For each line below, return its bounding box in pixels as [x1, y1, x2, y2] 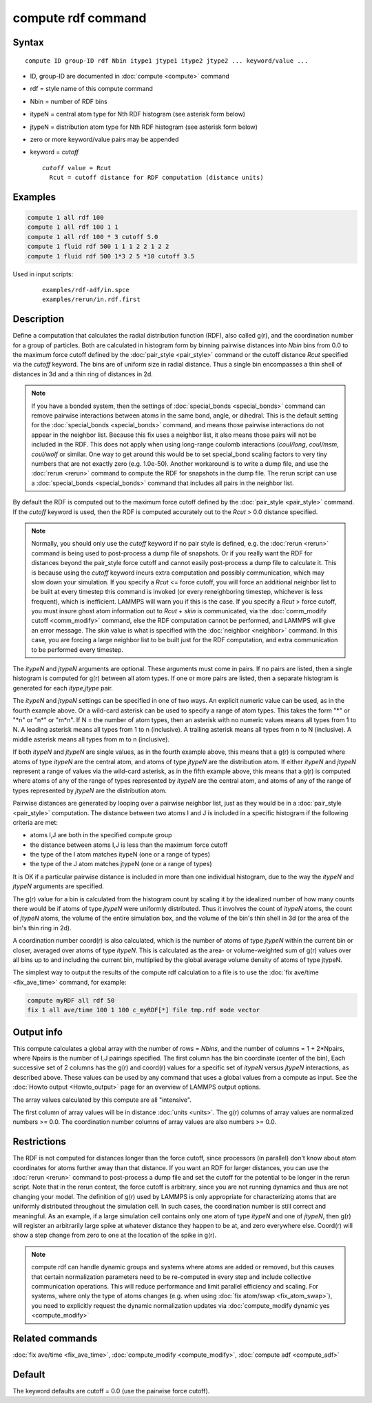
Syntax [12, 37, 44, 48]
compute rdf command [12, 10, 147, 25]
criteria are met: [12, 818, 59, 826]
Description [12, 314, 65, 325]
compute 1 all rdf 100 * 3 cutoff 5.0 [27, 233, 158, 240]
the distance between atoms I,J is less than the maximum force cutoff [30, 841, 228, 849]
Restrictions [12, 1136, 67, 1147]
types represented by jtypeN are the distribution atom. [12, 786, 167, 795]
